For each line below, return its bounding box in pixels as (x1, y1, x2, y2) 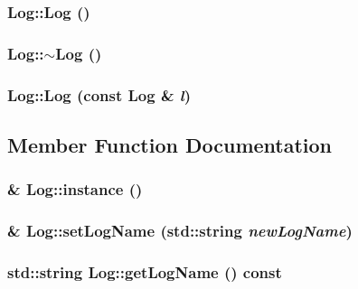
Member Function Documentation (7, 130, 333, 158)
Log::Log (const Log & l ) (7, 83, 192, 106)
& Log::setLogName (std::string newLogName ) (7, 219, 353, 242)
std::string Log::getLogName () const (7, 260, 282, 283)
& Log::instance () (7, 178, 143, 200)
